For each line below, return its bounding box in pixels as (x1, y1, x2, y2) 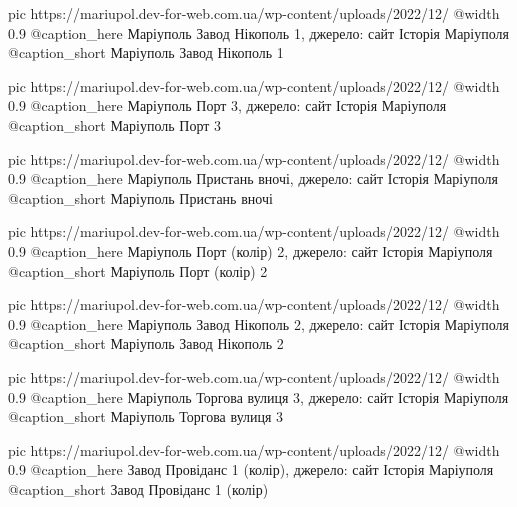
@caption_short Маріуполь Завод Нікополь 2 (8, 333, 284, 354)
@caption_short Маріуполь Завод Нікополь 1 (8, 42, 284, 63)
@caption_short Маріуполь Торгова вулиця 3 (8, 406, 284, 427)
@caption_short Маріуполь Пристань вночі (8, 187, 273, 208)
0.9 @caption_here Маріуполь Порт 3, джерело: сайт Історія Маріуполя (8, 95, 447, 116)
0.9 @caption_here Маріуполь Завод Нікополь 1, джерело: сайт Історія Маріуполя (8, 22, 509, 43)
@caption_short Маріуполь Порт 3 (8, 114, 222, 135)
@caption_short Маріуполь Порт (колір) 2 (8, 260, 268, 281)
